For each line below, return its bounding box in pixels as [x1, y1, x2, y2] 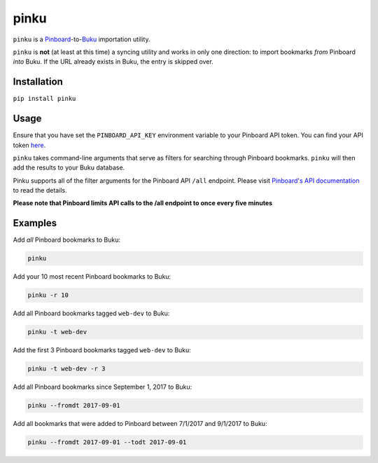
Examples [13, 217, 57, 229]
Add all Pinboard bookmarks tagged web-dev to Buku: [13, 309, 170, 318]
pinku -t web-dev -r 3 [27, 365, 106, 373]
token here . [13, 141, 46, 149]
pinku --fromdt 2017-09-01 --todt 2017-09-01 [27, 438, 187, 446]
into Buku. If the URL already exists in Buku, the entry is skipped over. [13, 57, 213, 66]
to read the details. [13, 186, 67, 195]
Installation [13, 76, 63, 88]
